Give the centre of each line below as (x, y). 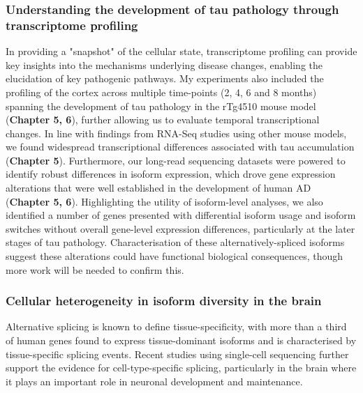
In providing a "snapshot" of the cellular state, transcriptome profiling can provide (181, 51)
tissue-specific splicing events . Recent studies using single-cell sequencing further (177, 354)
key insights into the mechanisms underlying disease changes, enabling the (164, 64)
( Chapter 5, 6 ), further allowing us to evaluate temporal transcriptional (163, 120)
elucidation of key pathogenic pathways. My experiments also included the (165, 78)
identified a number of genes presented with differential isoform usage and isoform (181, 215)
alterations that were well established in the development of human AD (158, 188)
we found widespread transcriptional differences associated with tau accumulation (180, 147)
